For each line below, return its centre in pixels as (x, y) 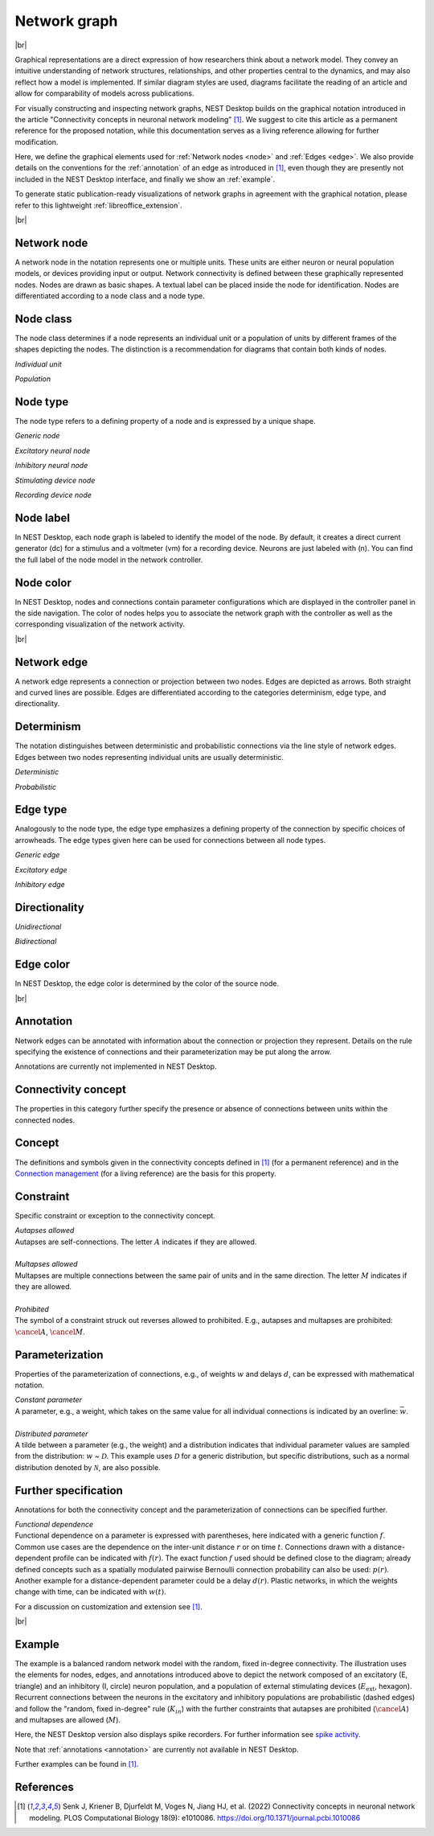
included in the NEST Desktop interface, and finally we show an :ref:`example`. (145, 179)
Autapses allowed (45, 1230)
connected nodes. (45, 1120)
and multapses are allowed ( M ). (68, 1720)
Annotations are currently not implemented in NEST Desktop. (116, 1066)
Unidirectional (38, 926)
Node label (42, 518)
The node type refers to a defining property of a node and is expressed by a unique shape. (165, 421)
